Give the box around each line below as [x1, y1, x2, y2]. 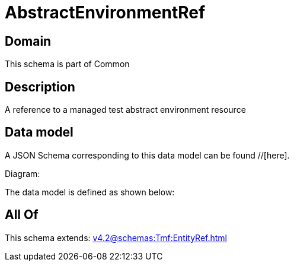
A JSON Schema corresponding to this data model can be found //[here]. [5, 150, 290, 160]
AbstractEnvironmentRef [5, 2, 206, 23]
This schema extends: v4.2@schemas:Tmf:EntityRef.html [5, 232, 228, 243]
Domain [5, 33, 52, 49]
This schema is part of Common [5, 59, 130, 69]
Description [5, 79, 75, 94]
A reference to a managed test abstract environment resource [5, 104, 246, 115]
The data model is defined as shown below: [5, 186, 175, 197]
